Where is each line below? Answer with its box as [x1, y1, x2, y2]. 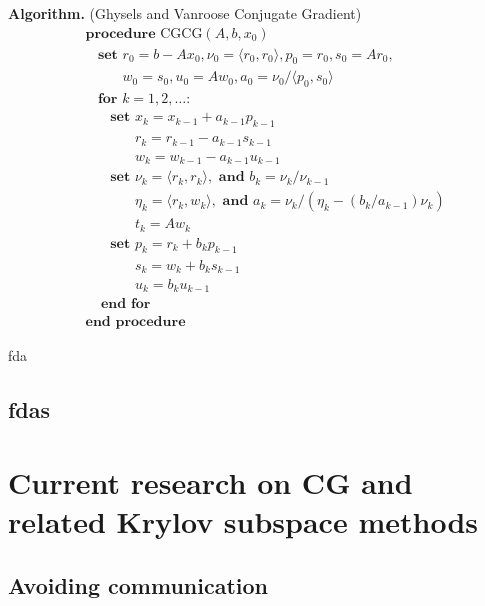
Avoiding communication [8, 569, 269, 600]
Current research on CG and [8, 462, 413, 503]
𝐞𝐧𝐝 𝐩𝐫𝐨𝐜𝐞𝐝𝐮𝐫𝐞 [85, 314, 186, 329]
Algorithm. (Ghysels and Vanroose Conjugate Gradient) [8, 3, 362, 23]
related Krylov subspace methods [8, 501, 478, 542]
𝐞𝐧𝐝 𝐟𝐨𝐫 [100, 297, 151, 312]
